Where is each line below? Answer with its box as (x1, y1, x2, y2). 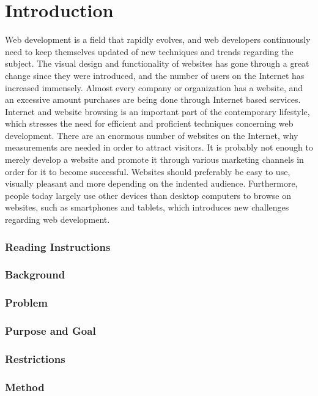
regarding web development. (5, 213, 110, 226)
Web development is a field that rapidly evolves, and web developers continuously (5, 33, 311, 46)
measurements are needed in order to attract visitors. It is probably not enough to (5, 141, 313, 154)
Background (5, 267, 65, 282)
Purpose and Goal (5, 323, 96, 338)
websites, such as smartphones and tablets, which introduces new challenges (5, 201, 289, 214)
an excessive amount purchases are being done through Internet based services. (5, 93, 301, 106)
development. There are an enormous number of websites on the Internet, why (5, 129, 298, 141)
